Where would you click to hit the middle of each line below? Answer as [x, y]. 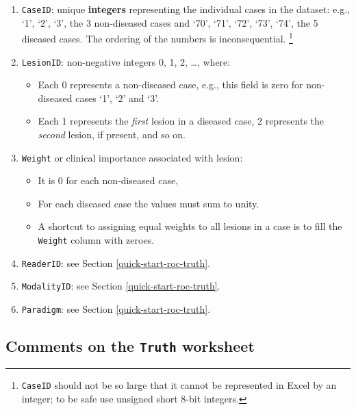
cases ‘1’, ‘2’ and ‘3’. [117, 98]
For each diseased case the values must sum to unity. [149, 203]
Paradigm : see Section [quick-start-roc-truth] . [116, 308]
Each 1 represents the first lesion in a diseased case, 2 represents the [181, 121]
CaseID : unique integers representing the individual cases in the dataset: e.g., [186, 9]
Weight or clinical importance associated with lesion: [132, 157]
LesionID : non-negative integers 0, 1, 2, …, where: [126, 61]
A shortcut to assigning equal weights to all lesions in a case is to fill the [190, 226]
